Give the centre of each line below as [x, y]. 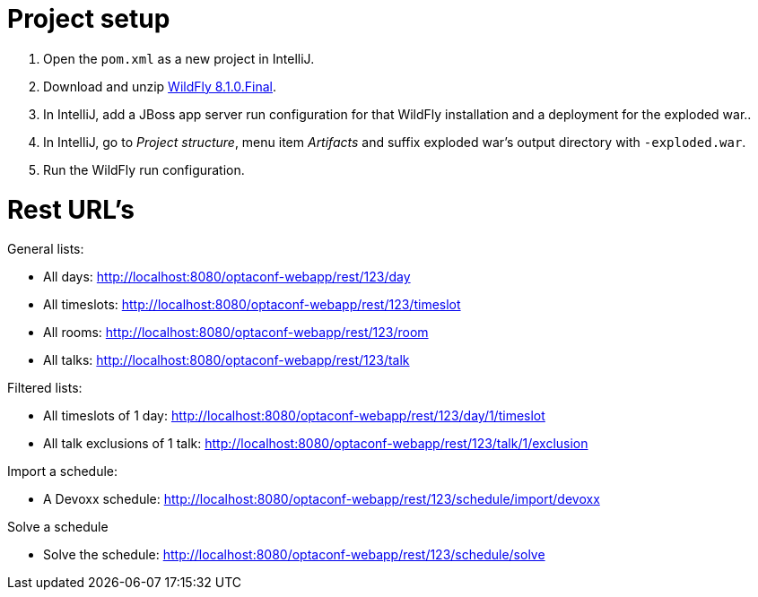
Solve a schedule [58, 527]
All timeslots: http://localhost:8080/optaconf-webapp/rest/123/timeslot [252, 305]
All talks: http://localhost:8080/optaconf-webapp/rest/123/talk [227, 360]
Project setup [89, 19]
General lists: [46, 249]
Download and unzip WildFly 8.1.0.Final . [160, 86]
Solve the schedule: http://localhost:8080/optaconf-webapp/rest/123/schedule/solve [294, 555]
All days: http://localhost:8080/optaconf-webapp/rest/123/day [227, 277]
